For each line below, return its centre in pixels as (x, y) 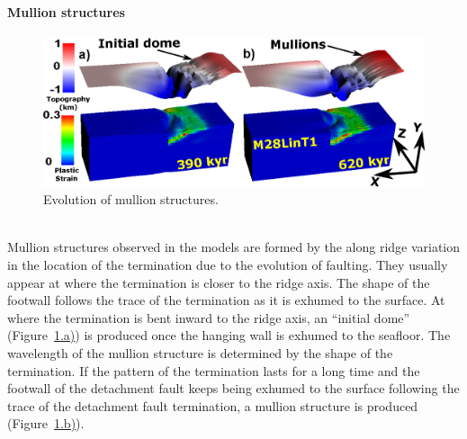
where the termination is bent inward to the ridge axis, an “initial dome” (209, 317)
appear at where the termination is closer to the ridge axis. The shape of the (219, 282)
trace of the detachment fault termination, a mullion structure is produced (213, 405)
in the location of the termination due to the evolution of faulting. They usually (228, 264)
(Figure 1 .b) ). (46, 423)
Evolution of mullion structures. (131, 199)
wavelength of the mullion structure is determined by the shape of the (200, 352)
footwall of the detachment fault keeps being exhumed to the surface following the (233, 388)
